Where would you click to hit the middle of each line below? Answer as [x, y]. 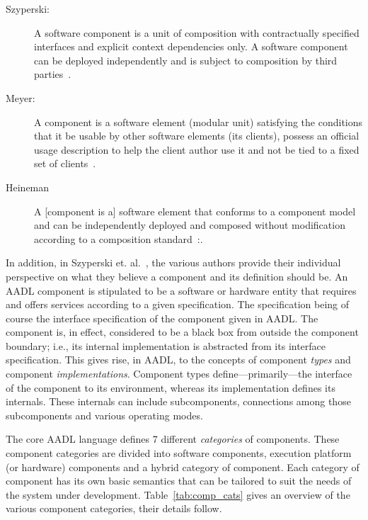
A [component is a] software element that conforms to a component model [195, 211]
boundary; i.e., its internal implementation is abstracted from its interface [166, 345]
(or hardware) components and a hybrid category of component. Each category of [183, 467]
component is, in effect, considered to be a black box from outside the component [182, 332]
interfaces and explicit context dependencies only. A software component [191, 46]
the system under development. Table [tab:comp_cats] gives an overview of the [178, 494]
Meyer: [21, 97]
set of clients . [65, 163]
